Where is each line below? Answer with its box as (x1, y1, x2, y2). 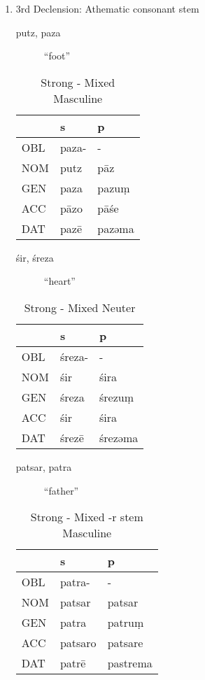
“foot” (43, 48, 71, 63)
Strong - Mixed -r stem (30, 509, 143, 525)
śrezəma (99, 429, 139, 446)
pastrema (107, 655, 153, 672)
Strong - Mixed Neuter (24, 299, 136, 316)
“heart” (43, 274, 76, 288)
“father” (43, 483, 79, 497)
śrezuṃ (99, 388, 134, 405)
